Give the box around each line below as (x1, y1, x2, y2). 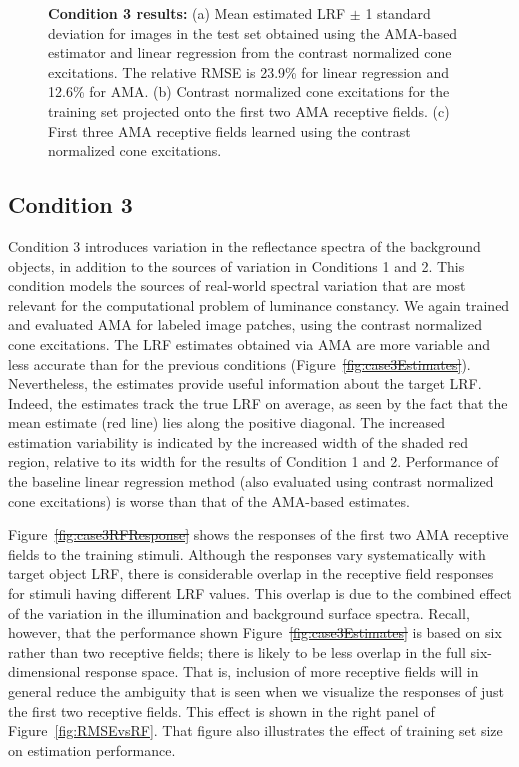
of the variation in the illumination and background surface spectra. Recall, (8, 602, 470, 623)
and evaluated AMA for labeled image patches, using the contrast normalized (8, 314, 483, 335)
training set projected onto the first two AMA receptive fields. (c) (48, 100, 450, 121)
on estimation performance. (8, 739, 176, 760)
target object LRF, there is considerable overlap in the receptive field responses (8, 563, 494, 584)
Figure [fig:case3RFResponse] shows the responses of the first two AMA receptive (8, 524, 509, 545)
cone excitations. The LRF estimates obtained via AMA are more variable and (8, 333, 490, 354)
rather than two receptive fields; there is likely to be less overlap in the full (8, 641, 466, 662)
